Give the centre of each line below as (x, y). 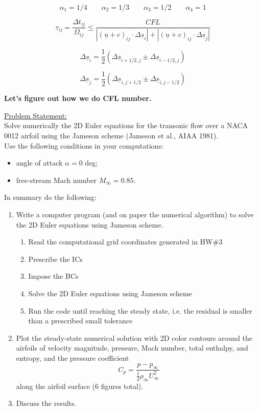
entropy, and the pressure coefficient (73, 357)
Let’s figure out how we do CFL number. (78, 98)
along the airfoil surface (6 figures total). (80, 386)
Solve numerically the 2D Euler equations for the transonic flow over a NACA (126, 125)
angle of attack (39, 163)
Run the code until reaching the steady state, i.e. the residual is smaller (140, 310)
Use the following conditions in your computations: (84, 145)
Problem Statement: (36, 115)
